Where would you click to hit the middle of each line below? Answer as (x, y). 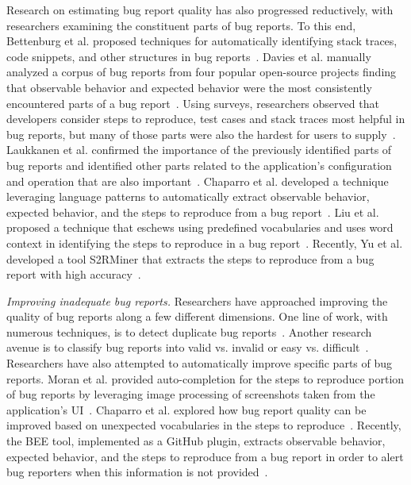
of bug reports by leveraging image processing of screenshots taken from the (191, 394)
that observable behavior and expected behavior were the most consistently (189, 87)
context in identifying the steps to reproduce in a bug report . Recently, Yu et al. (205, 242)
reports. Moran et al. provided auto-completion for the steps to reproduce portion (205, 378)
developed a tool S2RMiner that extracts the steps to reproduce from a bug (190, 258)
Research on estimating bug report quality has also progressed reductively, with (200, 10)
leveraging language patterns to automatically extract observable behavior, (188, 196)
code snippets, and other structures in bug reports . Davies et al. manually (189, 56)
